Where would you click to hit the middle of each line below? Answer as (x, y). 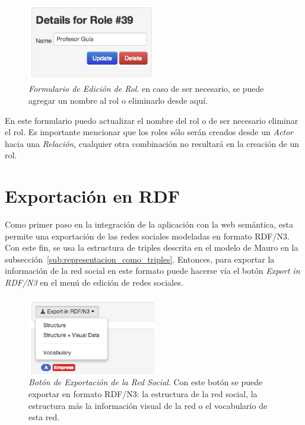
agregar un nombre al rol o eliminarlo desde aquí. (118, 100)
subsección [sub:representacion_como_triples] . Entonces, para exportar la (140, 259)
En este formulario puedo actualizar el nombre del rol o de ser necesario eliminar (152, 120)
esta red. (44, 417)
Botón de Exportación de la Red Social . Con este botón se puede (146, 382)
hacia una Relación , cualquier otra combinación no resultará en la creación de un (152, 143)
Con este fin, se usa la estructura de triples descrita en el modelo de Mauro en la (152, 247)
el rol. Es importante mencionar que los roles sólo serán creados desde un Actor (149, 132)
